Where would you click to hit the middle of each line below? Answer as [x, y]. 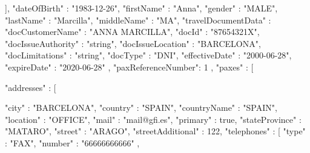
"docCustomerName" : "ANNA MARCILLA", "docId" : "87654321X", [132, 32]
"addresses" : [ [31, 87]
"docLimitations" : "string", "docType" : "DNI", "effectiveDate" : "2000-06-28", [148, 55]
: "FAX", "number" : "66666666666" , [72, 142]
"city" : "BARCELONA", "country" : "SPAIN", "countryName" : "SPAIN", [141, 108]
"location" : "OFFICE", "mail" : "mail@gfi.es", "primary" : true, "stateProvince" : [153, 119]
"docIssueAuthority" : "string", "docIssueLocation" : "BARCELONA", [133, 43]
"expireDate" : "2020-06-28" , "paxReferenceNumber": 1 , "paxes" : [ [129, 67]
